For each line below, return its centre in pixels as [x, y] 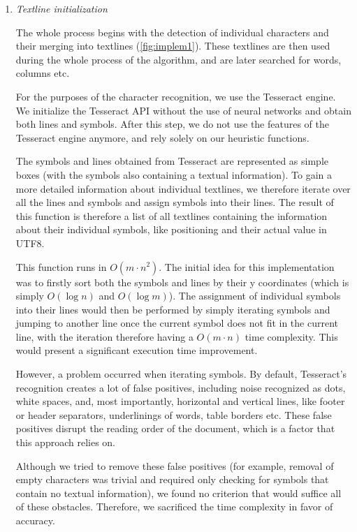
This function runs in [61, 266]
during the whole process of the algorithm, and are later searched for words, [178, 59]
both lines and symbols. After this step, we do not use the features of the [173, 124]
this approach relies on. [65, 442]
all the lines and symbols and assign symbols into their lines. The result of [175, 202]
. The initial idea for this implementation [247, 266]
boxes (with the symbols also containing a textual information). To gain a [174, 174]
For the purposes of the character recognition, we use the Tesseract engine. [176, 96]
